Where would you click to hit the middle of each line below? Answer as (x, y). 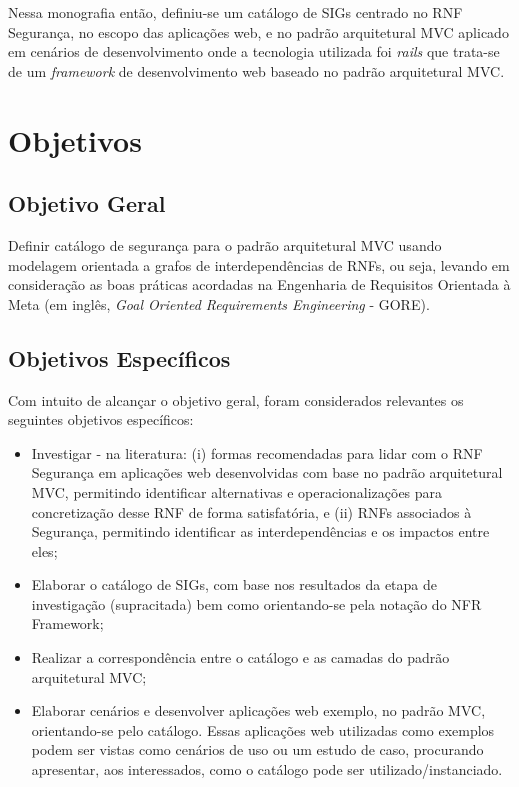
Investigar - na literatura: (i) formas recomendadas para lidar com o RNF (257, 452)
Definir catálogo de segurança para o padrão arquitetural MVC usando (225, 244)
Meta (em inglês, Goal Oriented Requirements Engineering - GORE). (219, 303)
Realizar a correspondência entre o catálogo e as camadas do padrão (240, 657)
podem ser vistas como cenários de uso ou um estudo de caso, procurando (257, 749)
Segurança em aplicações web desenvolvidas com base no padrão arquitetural (267, 472)
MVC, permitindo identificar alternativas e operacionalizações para (237, 491)
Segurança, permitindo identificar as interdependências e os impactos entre (260, 531)
